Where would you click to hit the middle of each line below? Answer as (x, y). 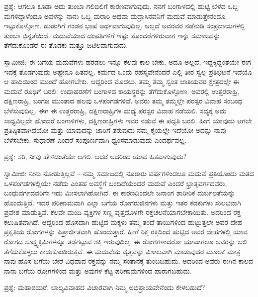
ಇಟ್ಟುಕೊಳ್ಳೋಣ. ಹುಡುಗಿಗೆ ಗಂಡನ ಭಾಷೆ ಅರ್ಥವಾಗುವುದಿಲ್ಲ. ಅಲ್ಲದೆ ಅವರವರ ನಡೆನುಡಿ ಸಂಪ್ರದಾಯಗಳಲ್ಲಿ (125, 26)
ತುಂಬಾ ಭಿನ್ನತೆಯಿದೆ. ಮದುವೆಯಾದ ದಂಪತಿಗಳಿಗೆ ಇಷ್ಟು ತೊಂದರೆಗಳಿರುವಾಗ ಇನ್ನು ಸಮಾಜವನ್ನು (112, 35)
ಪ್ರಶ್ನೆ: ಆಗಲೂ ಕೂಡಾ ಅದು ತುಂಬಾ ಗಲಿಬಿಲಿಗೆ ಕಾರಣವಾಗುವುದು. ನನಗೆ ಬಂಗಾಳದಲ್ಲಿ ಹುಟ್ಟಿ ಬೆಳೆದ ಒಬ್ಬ (121, 6)
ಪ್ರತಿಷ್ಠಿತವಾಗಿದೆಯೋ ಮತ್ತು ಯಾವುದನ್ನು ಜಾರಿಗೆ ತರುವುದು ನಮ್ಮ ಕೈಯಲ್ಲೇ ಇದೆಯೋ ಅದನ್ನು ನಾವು (115, 130)
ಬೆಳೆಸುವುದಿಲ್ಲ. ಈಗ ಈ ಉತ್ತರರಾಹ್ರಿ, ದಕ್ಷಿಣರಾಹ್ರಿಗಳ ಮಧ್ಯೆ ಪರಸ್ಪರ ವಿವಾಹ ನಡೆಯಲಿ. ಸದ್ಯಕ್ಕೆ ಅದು (115, 110)
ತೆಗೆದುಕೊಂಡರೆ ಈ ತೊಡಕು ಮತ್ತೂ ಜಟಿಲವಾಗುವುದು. (66, 45)
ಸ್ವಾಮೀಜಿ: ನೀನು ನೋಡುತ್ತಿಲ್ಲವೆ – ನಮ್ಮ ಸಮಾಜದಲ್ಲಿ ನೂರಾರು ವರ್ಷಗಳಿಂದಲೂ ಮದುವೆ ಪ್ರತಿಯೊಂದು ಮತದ (129, 173)
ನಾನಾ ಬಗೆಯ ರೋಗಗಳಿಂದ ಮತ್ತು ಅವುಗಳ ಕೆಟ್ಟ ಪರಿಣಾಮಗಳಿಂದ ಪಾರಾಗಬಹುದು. (98, 270)
